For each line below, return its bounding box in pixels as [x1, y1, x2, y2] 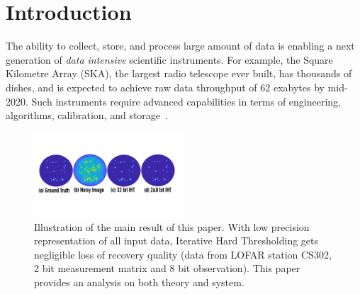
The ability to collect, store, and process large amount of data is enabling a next [6, 38, 355, 53]
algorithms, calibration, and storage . [6, 108, 168, 123]
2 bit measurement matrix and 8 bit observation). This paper [34, 261, 300, 276]
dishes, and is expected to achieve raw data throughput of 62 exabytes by [6, 79, 325, 94]
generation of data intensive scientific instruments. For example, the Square [6, 52, 333, 67]
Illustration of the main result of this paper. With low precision [34, 219, 310, 234]
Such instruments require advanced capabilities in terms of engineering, [31, 94, 342, 108]
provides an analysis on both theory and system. [34, 274, 244, 289]
